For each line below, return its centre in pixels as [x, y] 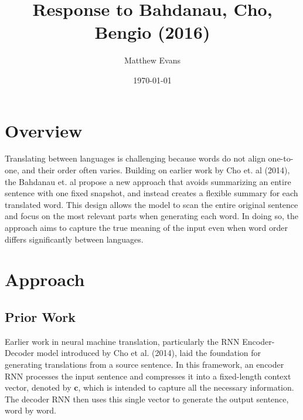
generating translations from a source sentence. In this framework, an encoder [144, 364]
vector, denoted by [38, 387]
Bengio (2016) [152, 32]
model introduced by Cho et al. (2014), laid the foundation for [149, 353]
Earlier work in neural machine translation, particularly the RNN [122, 341]
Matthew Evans [152, 60]
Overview [44, 130]
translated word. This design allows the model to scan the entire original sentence [151, 204]
